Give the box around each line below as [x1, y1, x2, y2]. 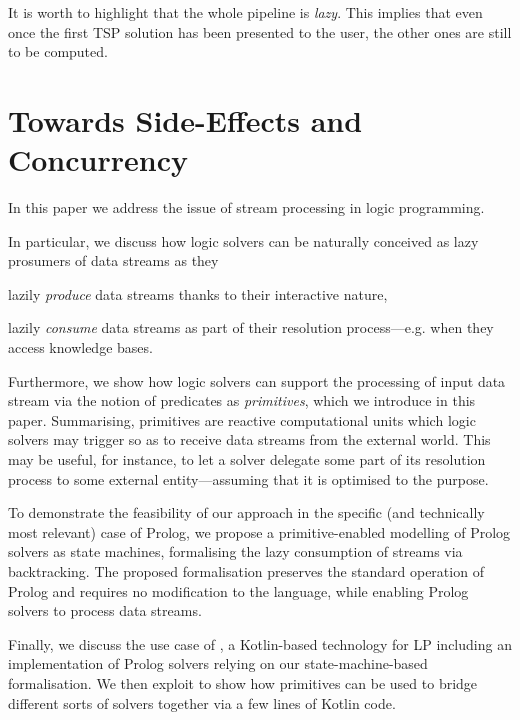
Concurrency [8, 139, 188, 180]
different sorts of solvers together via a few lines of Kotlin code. [8, 692, 396, 713]
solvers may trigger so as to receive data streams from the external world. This [8, 429, 491, 450]
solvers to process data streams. [8, 600, 202, 621]
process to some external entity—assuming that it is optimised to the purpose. [8, 468, 489, 489]
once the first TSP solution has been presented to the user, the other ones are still [8, 21, 512, 42]
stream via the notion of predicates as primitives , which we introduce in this [8, 390, 476, 411]
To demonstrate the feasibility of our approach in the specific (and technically [8, 502, 485, 523]
